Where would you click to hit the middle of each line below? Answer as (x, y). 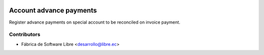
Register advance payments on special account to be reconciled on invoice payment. (95, 22)
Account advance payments (53, 10)
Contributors (25, 35)
